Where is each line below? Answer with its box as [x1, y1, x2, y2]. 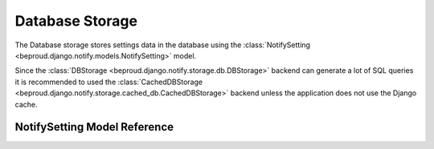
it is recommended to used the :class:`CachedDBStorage [14, 77, 203, 87]
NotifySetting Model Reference [14, 120, 174, 134]
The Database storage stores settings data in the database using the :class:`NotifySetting [14, 40, 311, 50]
